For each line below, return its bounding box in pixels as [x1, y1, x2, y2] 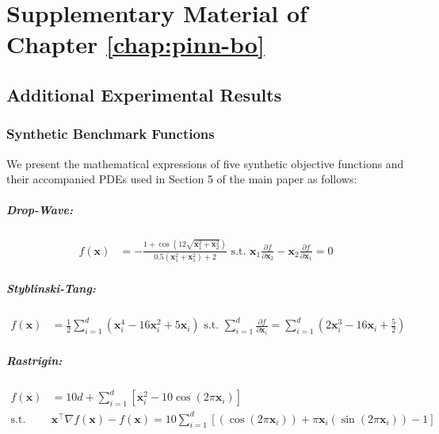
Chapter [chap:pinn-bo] [6, 28, 265, 60]
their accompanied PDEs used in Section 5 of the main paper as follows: [6, 171, 357, 187]
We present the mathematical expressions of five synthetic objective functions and [6, 155, 404, 171]
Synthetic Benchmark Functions [6, 124, 215, 144]
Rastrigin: [6, 351, 63, 368]
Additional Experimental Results [6, 82, 282, 106]
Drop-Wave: [6, 202, 73, 218]
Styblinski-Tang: [6, 279, 96, 296]
